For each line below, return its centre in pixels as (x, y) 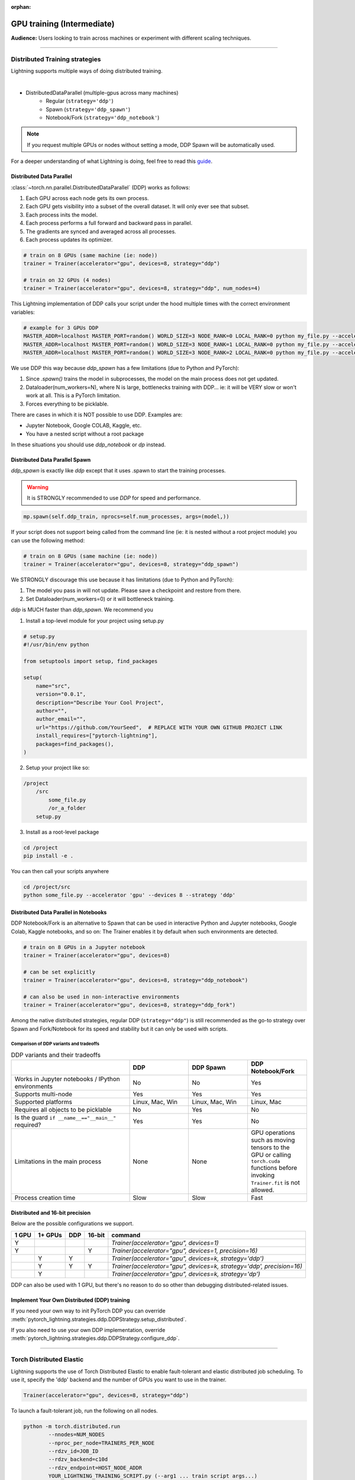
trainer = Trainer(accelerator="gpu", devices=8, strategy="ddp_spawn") (131, 564)
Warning (38, 487)
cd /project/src (47, 887)
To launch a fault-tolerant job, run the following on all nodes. (84, 1410)
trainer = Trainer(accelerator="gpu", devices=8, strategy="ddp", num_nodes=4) (142, 288)
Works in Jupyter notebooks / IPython (67, 1079)
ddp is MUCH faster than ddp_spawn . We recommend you (82, 610)
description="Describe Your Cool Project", (100, 702)
